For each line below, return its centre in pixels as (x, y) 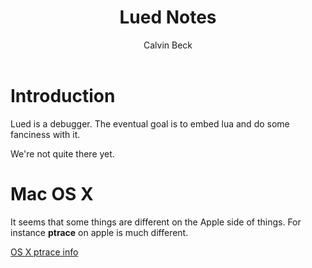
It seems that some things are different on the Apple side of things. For (156, 222)
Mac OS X (52, 193)
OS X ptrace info (44, 252)
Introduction (63, 95)
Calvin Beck (168, 45)
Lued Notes (168, 17)
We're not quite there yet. (62, 153)
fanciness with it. (45, 134)
